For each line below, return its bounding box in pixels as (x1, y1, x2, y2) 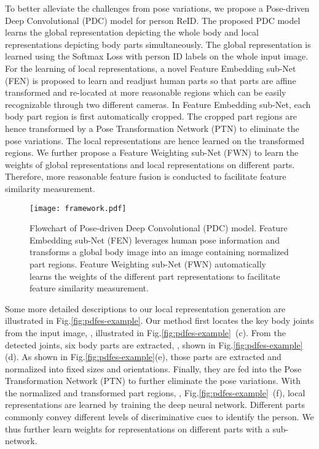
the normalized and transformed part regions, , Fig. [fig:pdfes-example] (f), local (5, 386, 305, 399)
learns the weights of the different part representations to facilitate (30, 269, 280, 282)
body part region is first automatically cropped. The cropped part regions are (5, 110, 297, 123)
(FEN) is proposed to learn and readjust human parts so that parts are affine (5, 74, 296, 86)
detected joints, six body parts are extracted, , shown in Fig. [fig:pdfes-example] (5, 338, 303, 351)
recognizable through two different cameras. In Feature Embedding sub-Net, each (5, 98, 311, 110)
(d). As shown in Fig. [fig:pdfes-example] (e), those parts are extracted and (5, 350, 282, 363)
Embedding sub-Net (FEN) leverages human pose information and (30, 233, 280, 246)
